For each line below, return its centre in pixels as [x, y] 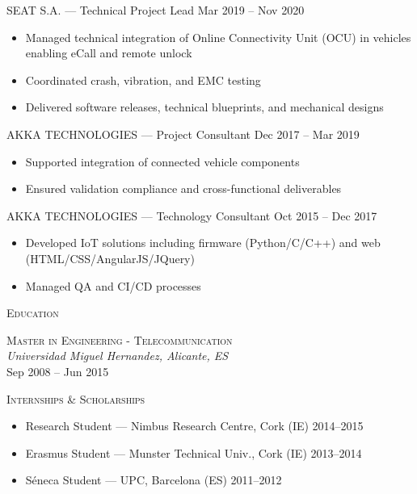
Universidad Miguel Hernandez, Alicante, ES [118, 356]
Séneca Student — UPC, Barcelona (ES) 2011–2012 [154, 480]
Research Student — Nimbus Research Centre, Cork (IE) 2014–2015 [194, 426]
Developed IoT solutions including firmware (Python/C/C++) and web [203, 243]
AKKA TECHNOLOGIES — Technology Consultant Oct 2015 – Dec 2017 [192, 215]
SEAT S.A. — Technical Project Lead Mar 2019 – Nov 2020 [156, 10]
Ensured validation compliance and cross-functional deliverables [183, 188]
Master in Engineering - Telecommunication [120, 339]
